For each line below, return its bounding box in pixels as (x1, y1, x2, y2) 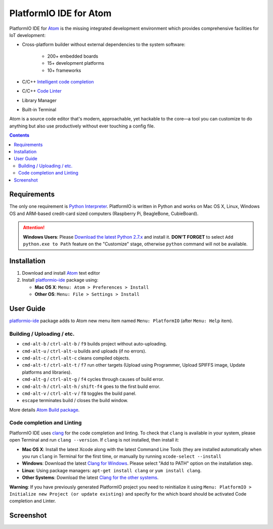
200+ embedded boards (47, 53, 99, 59)
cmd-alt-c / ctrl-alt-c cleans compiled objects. (22, 355, 130, 361)
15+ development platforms (47, 60, 105, 66)
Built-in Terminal (22, 107, 57, 113)
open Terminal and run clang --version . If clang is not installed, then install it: (9, 437, 179, 443)
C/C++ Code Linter (22, 88, 62, 94)
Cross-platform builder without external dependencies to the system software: (22, 41, 186, 48)
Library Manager (22, 97, 57, 103)
